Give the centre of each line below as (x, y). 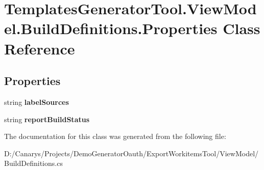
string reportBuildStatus (47, 119)
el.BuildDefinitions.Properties (111, 28)
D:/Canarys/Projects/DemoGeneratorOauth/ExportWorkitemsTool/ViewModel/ (131, 153)
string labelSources (37, 102)
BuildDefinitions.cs (33, 163)
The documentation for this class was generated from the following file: (115, 136)
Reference (40, 48)
